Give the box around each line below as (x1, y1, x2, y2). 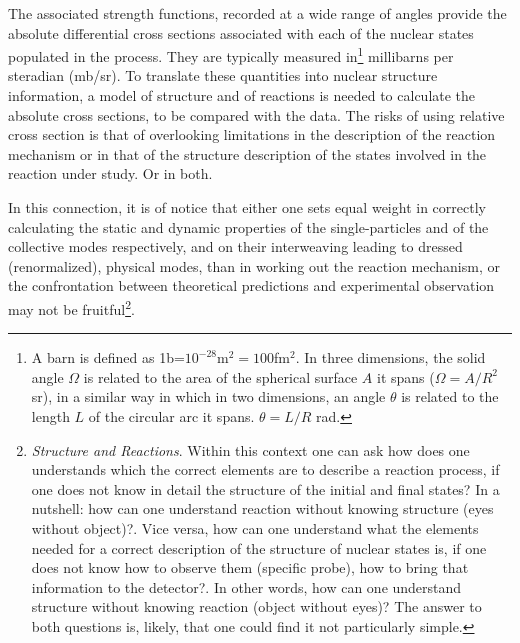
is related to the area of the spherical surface (83, 366, 358, 387)
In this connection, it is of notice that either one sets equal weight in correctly (8, 197, 486, 217)
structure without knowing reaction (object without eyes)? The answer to (31, 596, 482, 617)
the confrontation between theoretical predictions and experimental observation (8, 275, 495, 296)
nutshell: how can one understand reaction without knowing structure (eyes (31, 498, 494, 519)
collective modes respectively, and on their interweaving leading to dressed (8, 236, 463, 257)
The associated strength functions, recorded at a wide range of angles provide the (8, 3, 507, 23)
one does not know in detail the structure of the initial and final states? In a (31, 478, 500, 499)
